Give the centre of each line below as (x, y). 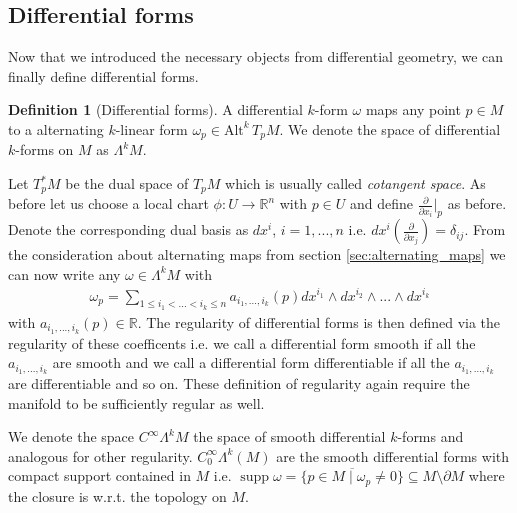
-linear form (151, 128)
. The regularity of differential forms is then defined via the (319, 321)
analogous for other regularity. (100, 455)
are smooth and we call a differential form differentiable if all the (251, 362)
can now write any (64, 273)
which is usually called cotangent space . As (355, 183)
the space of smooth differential (289, 436)
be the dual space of (127, 183)
